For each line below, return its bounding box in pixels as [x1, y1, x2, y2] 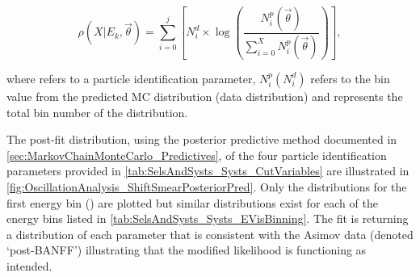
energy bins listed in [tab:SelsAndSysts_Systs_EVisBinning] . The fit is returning [6, 210, 409, 227]
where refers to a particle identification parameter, [6, 69, 256, 86]
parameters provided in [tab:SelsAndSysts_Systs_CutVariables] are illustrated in [6, 162, 409, 179]
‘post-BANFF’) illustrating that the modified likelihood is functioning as [6, 241, 367, 258]
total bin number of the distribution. [6, 103, 188, 120]
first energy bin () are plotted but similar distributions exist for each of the [6, 194, 378, 211]
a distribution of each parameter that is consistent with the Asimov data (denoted [6, 225, 414, 242]
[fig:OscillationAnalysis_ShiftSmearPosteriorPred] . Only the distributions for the [6, 178, 407, 195]
